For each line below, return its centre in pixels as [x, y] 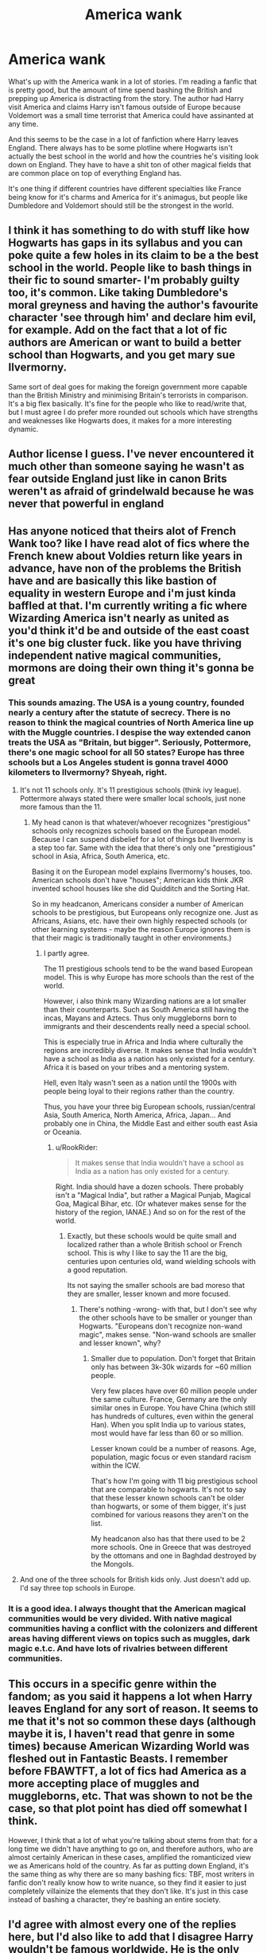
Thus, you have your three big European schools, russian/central [149, 1106]
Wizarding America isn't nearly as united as [119, 618]
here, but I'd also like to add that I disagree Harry [131, 1937]
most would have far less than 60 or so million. [167, 1433]
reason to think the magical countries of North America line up [131, 722]
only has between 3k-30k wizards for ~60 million [171, 1367]
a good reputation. [97, 1270]
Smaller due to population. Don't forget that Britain [173, 1358]
